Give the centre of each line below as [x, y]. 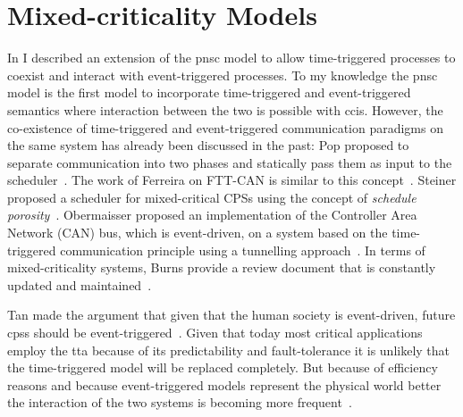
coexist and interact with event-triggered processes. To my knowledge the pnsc [223, 75]
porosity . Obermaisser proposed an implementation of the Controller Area [212, 215]
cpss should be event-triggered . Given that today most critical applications [215, 333]
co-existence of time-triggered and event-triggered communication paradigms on [225, 127]
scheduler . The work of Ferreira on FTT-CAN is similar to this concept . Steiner [232, 180]
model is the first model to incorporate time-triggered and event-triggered [209, 92]
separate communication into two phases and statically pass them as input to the [230, 162]
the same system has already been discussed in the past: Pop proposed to [208, 145]
